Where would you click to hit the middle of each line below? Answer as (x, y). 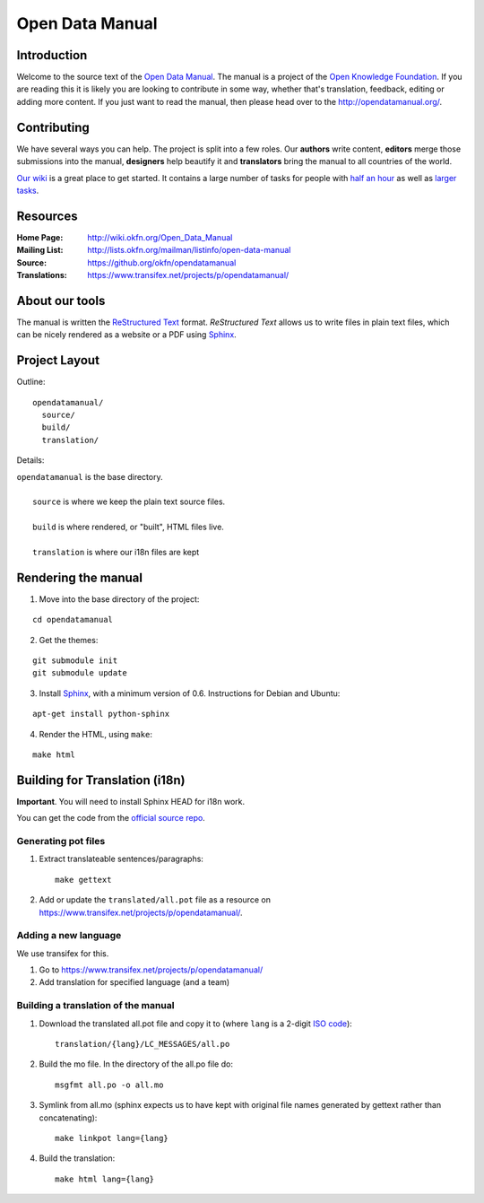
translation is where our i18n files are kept (116, 552)
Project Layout (58, 360)
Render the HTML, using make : (95, 734)
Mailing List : (40, 250)
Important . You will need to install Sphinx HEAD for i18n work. (131, 801)
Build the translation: (77, 1158)
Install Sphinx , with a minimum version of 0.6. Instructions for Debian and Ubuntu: (190, 693)
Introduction (52, 55)
